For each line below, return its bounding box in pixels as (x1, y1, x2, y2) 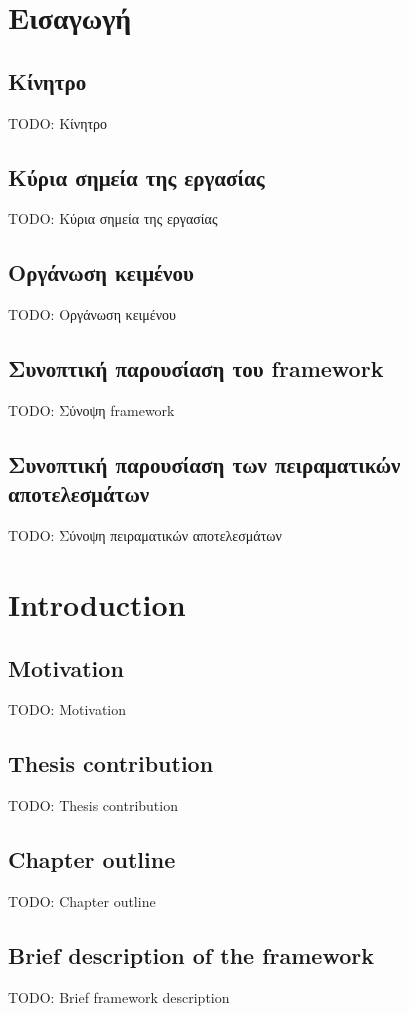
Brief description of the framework (8, 939, 374, 970)
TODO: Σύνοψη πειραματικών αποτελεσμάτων (8, 525, 282, 546)
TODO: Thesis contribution (8, 795, 178, 816)
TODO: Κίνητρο (8, 112, 108, 133)
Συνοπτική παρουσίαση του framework (8, 353, 384, 384)
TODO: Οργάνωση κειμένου (8, 304, 176, 325)
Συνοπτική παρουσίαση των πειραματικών (8, 448, 401, 479)
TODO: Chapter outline (8, 890, 156, 911)
